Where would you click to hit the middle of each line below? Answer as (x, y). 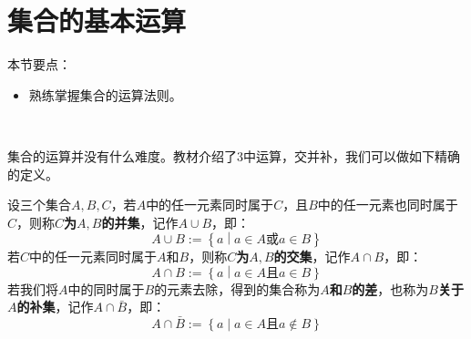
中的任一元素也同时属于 (388, 205)
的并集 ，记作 (140, 222)
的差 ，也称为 (390, 288)
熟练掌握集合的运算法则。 (105, 94)
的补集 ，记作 (55, 307)
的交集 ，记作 (312, 256)
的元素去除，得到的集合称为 (237, 288)
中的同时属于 (106, 288)
